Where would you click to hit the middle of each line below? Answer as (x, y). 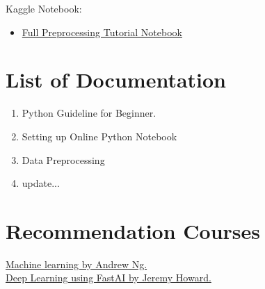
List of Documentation (116, 80)
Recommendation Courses (133, 230)
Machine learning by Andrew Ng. (77, 264)
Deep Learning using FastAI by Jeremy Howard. (109, 278)
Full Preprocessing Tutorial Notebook (102, 32)
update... (41, 183)
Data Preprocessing (63, 159)
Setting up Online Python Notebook (99, 136)
